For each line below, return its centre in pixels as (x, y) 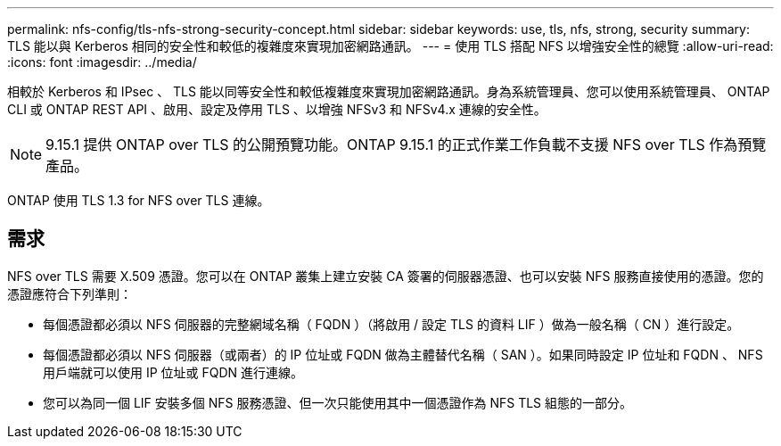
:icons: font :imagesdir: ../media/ (102, 62)
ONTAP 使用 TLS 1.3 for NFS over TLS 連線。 (139, 200)
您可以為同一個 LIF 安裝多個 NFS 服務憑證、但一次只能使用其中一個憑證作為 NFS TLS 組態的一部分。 (338, 402)
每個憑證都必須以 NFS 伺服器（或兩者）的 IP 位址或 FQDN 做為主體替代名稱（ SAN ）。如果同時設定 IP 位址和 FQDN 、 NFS (403, 354)
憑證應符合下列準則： (70, 293)
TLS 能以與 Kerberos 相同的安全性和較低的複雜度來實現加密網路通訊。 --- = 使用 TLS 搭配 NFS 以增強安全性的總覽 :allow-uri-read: (390, 46)
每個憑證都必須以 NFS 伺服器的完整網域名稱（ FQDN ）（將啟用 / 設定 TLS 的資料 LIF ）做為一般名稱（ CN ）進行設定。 (391, 324)
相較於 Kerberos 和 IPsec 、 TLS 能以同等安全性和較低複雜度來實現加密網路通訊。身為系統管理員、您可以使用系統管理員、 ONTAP (389, 91)
